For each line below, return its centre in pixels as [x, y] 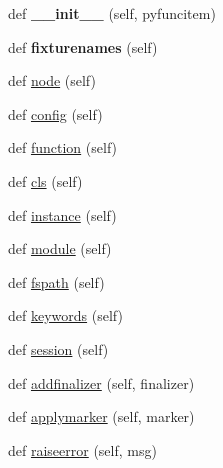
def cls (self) [45, 180]
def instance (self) [62, 214]
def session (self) [58, 348]
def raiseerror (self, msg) [82, 449]
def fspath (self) [56, 281]
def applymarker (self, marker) [101, 416]
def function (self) [63, 147]
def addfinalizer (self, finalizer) [101, 382]
